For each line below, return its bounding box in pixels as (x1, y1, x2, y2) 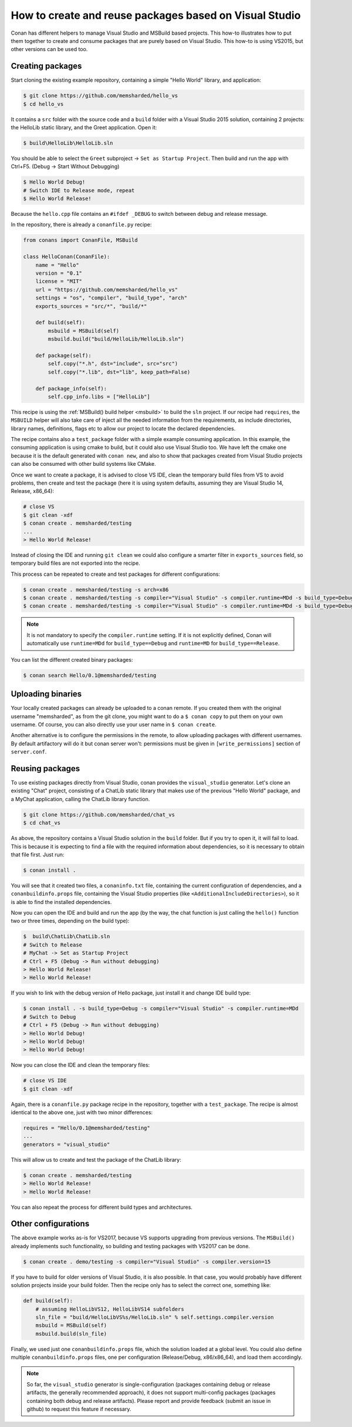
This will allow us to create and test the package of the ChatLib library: (11, 1156, 181, 1163)
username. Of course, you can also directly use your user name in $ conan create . (11, 721, 216, 728)
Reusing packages (11, 763, 80, 773)
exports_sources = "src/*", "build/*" (35, 303, 147, 309)
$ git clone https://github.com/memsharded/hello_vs (23, 92, 178, 99)
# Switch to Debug (23, 1013, 76, 1020)
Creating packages (11, 61, 82, 71)
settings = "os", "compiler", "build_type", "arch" (35, 295, 188, 301)
